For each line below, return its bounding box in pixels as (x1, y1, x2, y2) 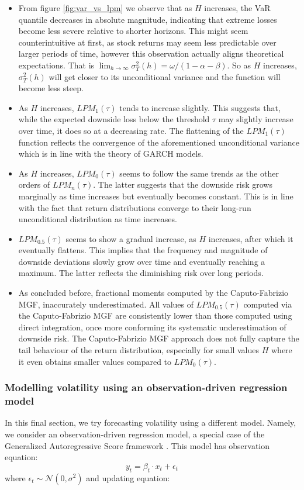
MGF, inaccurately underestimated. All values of (18, 298, 194, 310)
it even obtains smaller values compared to (18, 355, 172, 367)
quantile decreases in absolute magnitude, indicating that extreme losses (18, 13, 277, 25)
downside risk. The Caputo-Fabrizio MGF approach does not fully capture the (18, 332, 299, 344)
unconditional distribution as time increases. (18, 213, 177, 225)
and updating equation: (86, 471, 170, 484)
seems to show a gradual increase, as (65, 232, 196, 244)
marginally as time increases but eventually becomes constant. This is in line (18, 189, 293, 202)
